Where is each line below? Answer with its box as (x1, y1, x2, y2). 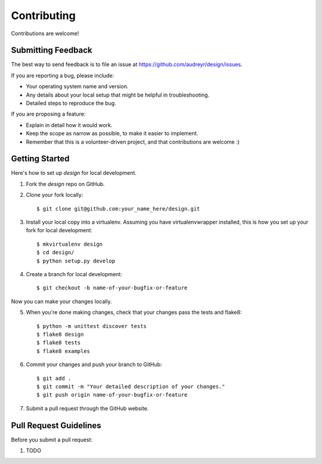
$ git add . (36, 375, 72, 382)
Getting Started (11, 154, 70, 164)
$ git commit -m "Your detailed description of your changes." (36, 383, 225, 390)
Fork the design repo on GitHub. (26, 180, 105, 187)
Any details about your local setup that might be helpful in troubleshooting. (26, 91, 210, 98)
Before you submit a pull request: (11, 436, 92, 443)
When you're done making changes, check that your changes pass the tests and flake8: (26, 309, 242, 316)
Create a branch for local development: (26, 271, 122, 277)
